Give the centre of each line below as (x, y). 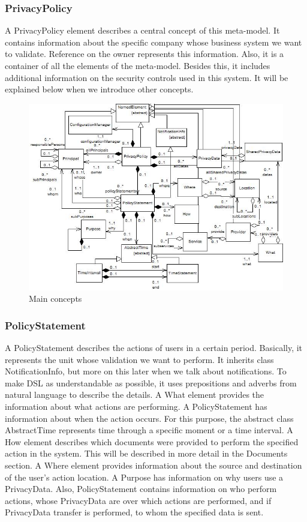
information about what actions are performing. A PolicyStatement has (136, 406)
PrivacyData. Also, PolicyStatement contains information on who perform (141, 489)
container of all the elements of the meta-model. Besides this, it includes (138, 65)
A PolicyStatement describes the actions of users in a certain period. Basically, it (154, 348)
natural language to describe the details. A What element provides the (135, 394)
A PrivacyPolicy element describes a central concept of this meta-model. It (142, 30)
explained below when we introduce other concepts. (99, 89)
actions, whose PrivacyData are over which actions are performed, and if (138, 500)
